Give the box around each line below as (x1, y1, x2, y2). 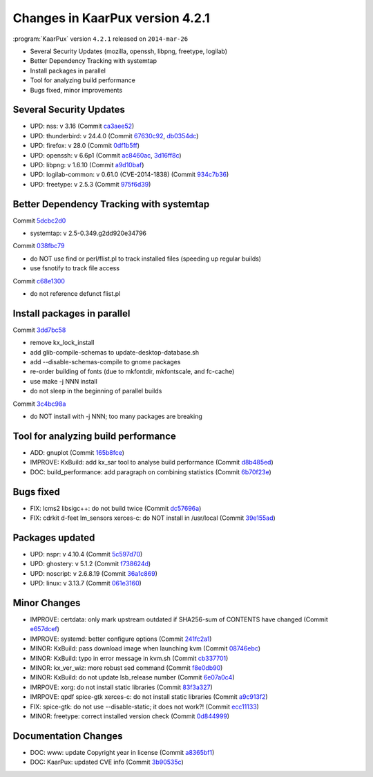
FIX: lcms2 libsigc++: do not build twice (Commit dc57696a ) (30, 504, 202, 512)
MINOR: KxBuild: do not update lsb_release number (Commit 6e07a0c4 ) (30, 673, 235, 682)
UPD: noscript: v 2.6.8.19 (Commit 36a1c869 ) (30, 569, 158, 577)
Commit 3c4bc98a (12, 400, 66, 408)
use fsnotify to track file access (30, 264, 120, 272)
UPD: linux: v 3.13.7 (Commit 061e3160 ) (30, 579, 142, 588)
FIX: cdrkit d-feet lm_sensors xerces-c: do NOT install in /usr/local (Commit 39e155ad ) (30, 514, 276, 522)
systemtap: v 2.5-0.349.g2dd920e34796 (30, 229, 147, 238)
